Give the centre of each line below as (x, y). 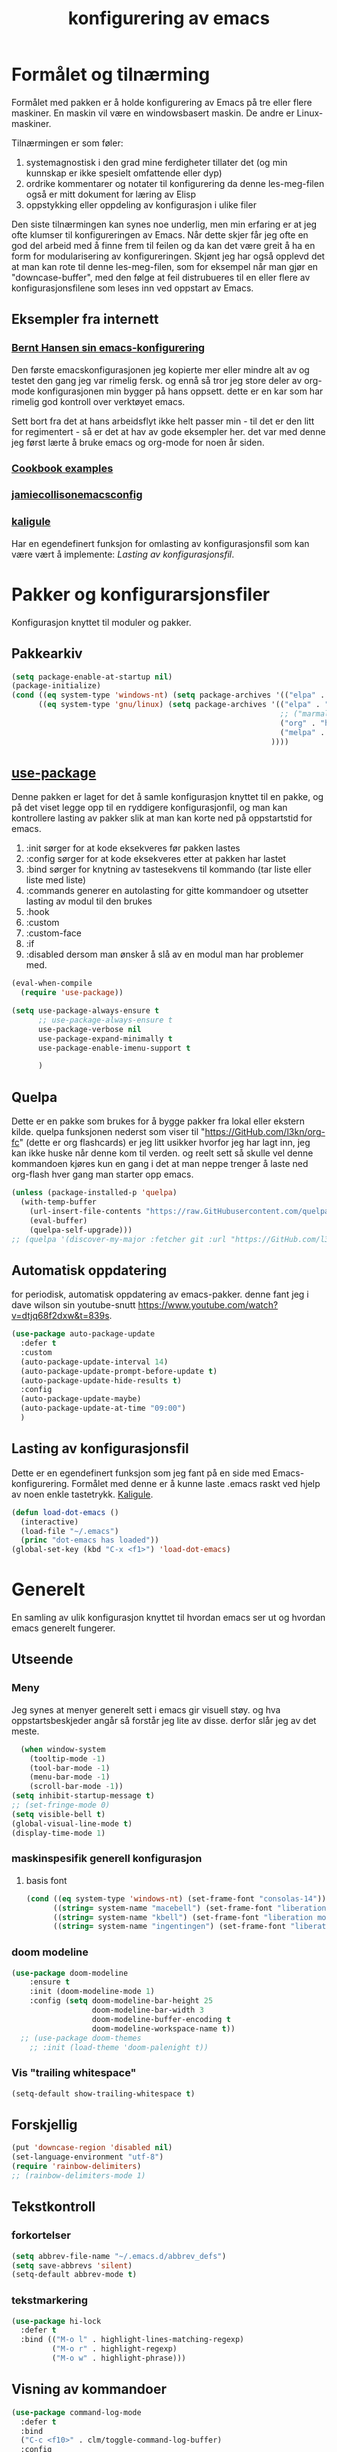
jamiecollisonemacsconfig (77, 495)
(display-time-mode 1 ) (58, 1833)
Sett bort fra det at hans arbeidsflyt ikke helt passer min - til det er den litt (163, 421)
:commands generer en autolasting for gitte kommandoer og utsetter (167, 891)
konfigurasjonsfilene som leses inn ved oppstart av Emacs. (132, 288)
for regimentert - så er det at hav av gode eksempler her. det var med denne (168, 431)
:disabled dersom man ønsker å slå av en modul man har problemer (164, 954)
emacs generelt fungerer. (63, 1628)
